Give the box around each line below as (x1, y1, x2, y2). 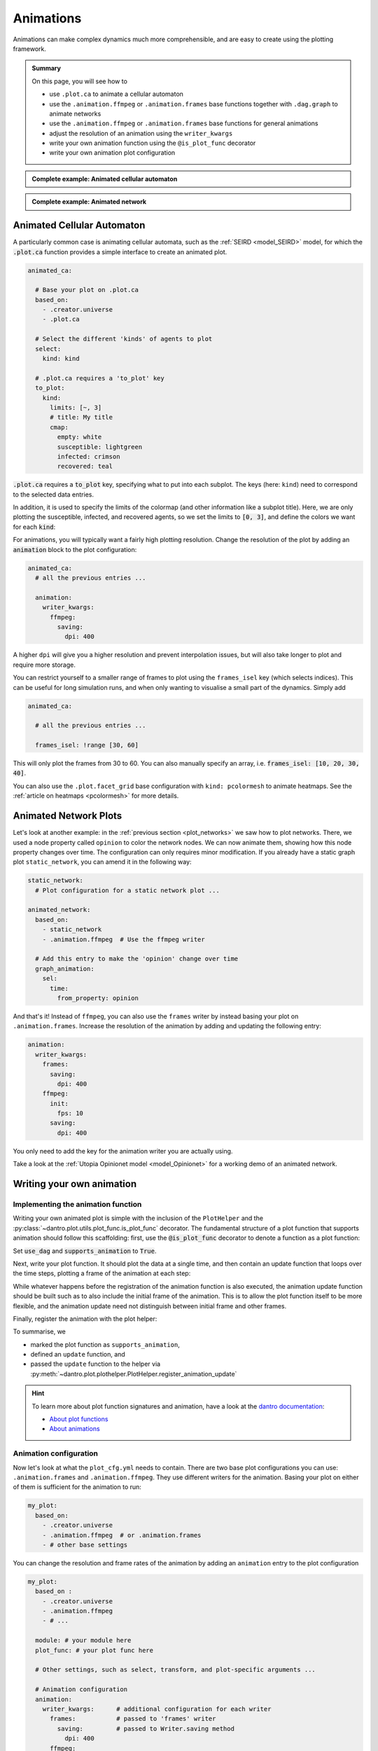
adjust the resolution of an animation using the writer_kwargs (49, 129, 233, 137)
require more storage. (13, 660, 76, 669)
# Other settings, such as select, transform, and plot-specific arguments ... (35, 1666, 316, 1674)
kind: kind (42, 354, 80, 363)
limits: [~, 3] (50, 403, 102, 411)
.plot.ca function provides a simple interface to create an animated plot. (13, 247, 227, 256)
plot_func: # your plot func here (35, 1646, 154, 1654)
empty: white (57, 433, 102, 441)
